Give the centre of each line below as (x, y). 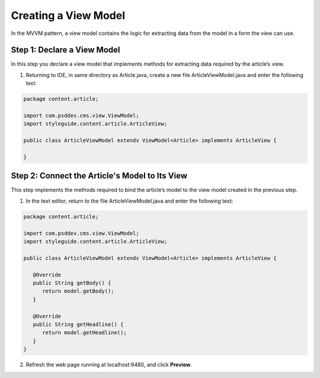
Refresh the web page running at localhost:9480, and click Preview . (109, 365)
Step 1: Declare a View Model (65, 50)
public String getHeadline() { (78, 324)
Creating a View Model (68, 15)
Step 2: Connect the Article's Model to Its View (99, 176)
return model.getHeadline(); (84, 333)
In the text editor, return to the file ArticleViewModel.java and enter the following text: (129, 201)
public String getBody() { (72, 283)
